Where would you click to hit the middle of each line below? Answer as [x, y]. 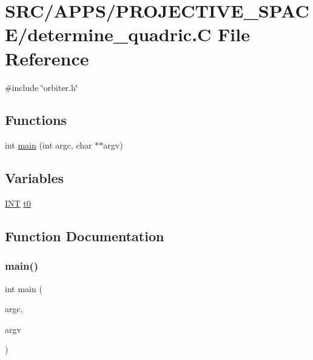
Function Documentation [85, 236]
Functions [36, 120]
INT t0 [18, 203]
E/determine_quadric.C [108, 34]
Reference [47, 58]
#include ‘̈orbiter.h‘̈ [42, 87]
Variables [35, 178]
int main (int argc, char [49, 145]
